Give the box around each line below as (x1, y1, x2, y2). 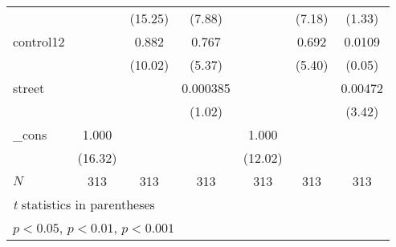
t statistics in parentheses (13, 195, 155, 213)
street (13, 79, 45, 97)
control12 (13, 32, 65, 51)
